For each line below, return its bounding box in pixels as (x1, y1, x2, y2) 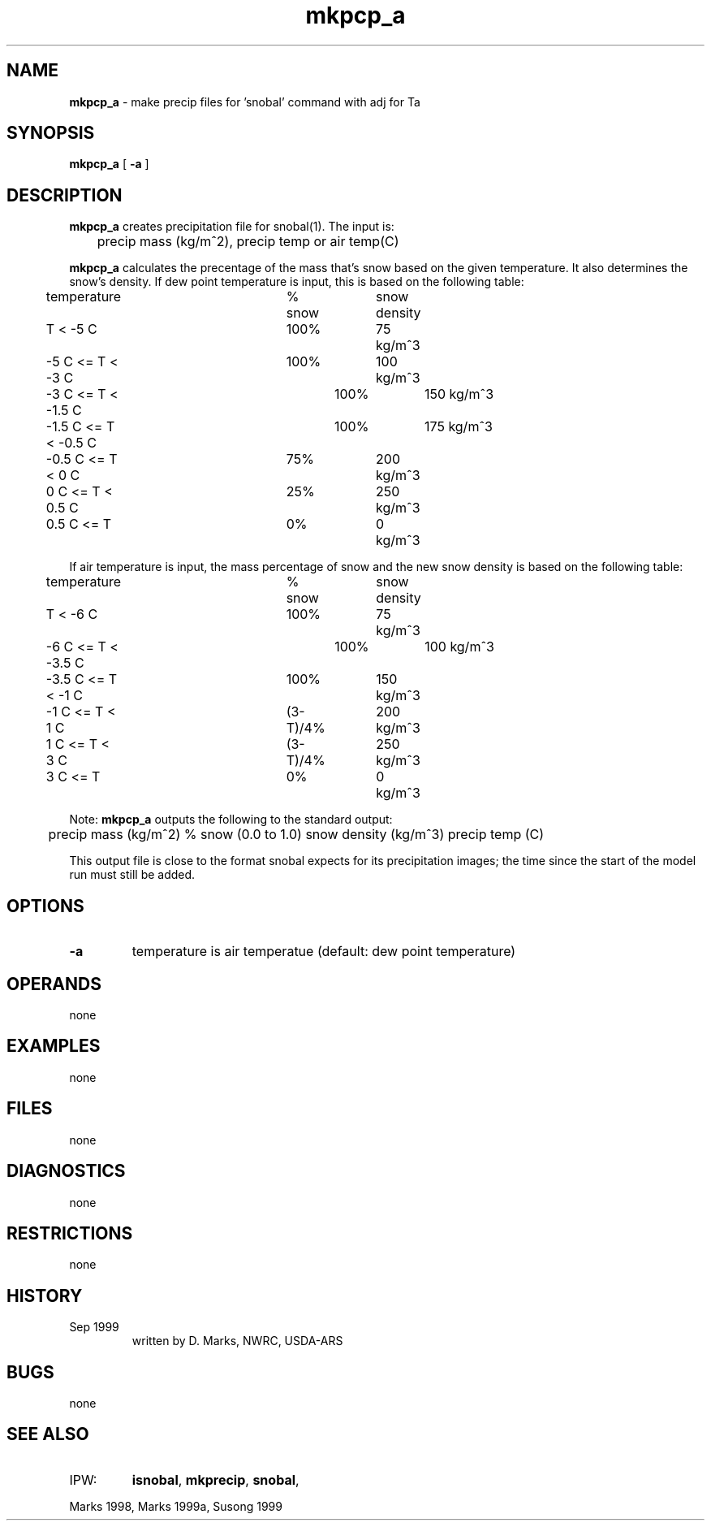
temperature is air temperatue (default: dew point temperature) (131, 943, 516, 960)
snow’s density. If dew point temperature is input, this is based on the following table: (69, 275, 524, 289)
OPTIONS (6, 895, 84, 916)
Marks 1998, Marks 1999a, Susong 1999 (69, 1499, 282, 1513)
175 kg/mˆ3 (424, 418, 493, 435)
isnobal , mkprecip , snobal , (131, 1471, 299, 1488)
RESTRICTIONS (6, 1222, 133, 1244)
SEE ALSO (6, 1424, 89, 1445)
